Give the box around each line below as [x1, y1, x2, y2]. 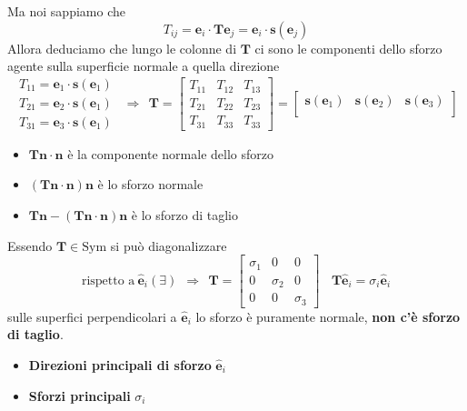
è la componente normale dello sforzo [67, 144, 273, 163]
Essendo [7, 236, 53, 255]
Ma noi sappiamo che [7, 2, 125, 20]
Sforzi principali [28, 386, 131, 405]
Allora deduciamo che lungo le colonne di [7, 38, 237, 57]
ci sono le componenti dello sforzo [254, 38, 442, 57]
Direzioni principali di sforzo [28, 355, 212, 374]
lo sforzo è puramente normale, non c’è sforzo [195, 306, 461, 326]
